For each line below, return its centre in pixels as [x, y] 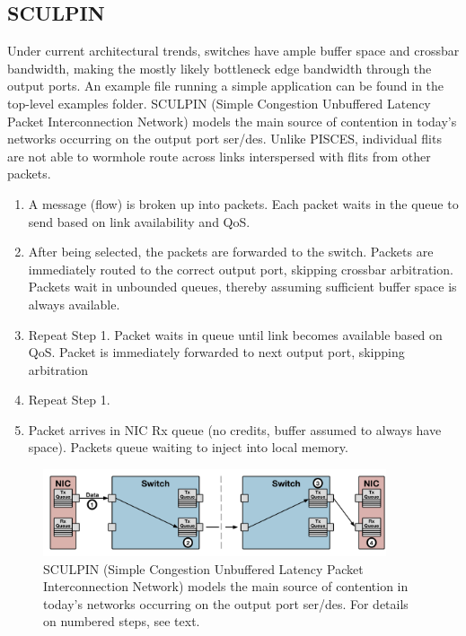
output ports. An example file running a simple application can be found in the [226, 86]
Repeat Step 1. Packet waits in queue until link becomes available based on [235, 334]
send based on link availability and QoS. [139, 221]
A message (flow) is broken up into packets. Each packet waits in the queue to [243, 203]
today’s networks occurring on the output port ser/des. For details [226, 603]
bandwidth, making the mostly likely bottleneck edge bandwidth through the [220, 68]
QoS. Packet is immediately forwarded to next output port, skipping [216, 352]
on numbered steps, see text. [122, 621]
